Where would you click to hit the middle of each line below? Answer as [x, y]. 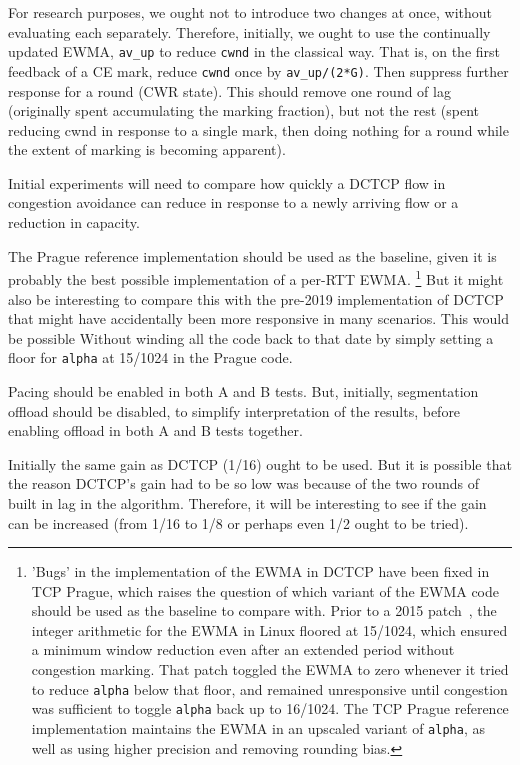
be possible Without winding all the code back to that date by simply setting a [251, 337]
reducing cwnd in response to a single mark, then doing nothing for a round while [258, 129]
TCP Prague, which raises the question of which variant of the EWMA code [265, 590]
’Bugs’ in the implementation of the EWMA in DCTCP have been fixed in [260, 571]
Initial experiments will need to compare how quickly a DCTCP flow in [227, 182]
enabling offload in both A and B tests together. [155, 430]
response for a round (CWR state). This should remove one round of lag [229, 90]
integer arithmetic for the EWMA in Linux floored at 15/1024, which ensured [269, 629]
